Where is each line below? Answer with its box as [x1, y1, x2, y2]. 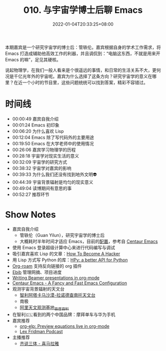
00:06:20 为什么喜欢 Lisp [12, 128, 64, 134]
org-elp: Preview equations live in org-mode [19, 323, 110, 329]
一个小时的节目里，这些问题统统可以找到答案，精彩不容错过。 [22, 79, 148, 85]
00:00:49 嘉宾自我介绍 [12, 116, 59, 121]
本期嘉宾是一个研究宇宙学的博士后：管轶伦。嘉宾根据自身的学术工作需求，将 [5, 44, 161, 50]
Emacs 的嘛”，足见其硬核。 [5, 56, 61, 62]
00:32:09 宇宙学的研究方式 [12, 159, 68, 165]
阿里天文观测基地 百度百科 [19, 304, 69, 312]
